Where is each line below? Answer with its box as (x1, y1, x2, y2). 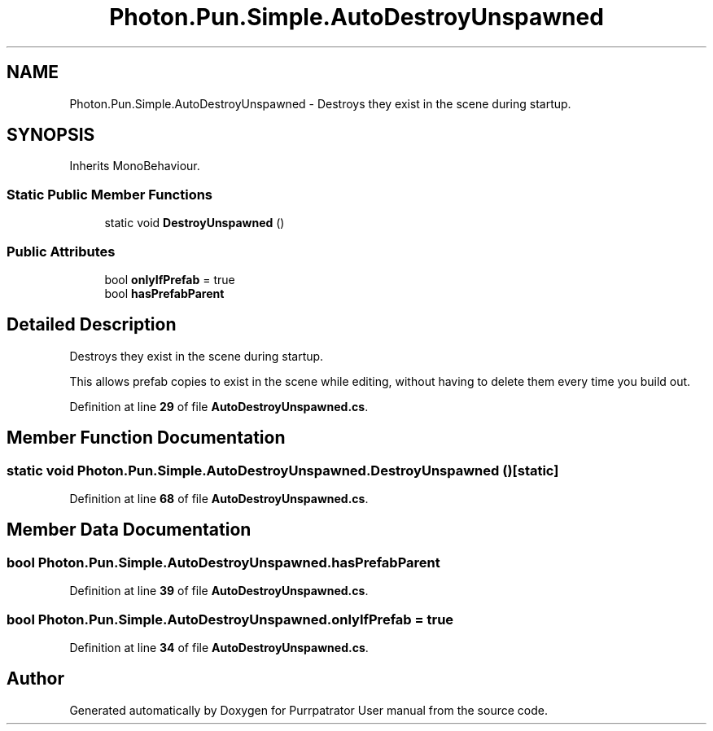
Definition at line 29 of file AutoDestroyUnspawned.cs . (69, 399, 369, 414)
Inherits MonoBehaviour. (69, 159, 200, 173)
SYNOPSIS (7, 125, 95, 146)
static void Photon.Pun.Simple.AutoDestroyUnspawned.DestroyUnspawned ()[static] (7, 462, 559, 479)
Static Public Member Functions (7, 186, 213, 203)
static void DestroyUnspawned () (104, 216, 285, 230)
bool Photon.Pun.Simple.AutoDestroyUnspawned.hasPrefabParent (7, 554, 440, 571)
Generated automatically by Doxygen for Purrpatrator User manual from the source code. (69, 703, 548, 717)
